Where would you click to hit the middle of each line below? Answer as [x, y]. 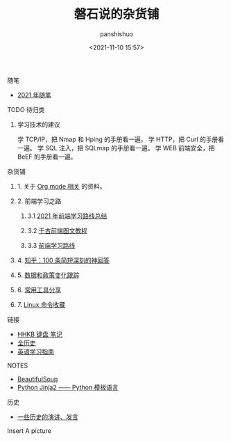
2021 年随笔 [34, 95]
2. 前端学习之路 [39, 201]
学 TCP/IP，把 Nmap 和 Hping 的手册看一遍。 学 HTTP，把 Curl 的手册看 [121, 139]
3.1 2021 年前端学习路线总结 [67, 216]
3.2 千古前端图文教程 [58, 230]
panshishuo [117, 34]
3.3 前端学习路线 [51, 245]
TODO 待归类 [26, 109]
